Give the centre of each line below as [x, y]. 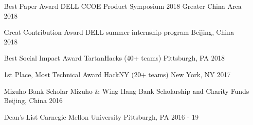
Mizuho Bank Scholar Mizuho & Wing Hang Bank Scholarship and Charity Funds [126, 91]
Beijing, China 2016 [33, 100]
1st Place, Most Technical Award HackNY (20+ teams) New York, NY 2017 [117, 74]
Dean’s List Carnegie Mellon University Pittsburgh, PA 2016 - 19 [101, 116]
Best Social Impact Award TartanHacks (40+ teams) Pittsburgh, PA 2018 [114, 58]
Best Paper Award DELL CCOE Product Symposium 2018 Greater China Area [123, 6]
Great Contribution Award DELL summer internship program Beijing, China [119, 32]
